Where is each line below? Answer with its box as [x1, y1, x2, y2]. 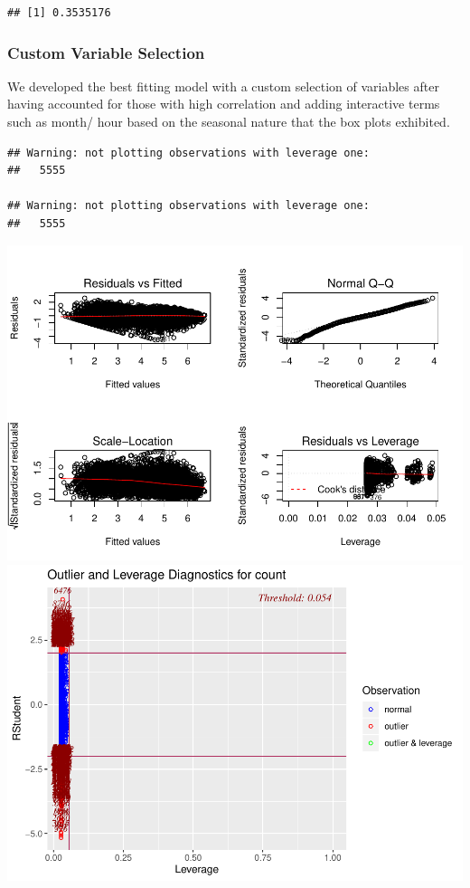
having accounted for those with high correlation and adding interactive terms [7, 94, 440, 113]
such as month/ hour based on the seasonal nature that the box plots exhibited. [7, 112, 450, 130]
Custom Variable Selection [7, 41, 205, 63]
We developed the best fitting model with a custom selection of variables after [7, 76, 439, 95]
